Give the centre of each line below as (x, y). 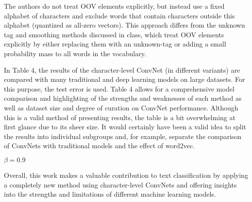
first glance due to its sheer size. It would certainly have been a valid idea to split (125, 127)
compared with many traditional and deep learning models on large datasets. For (125, 79)
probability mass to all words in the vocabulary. (75, 53)
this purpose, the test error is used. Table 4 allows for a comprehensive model (119, 88)
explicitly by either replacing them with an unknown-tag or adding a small (115, 44)
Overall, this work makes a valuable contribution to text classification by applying (126, 175)
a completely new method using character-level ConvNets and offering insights (120, 184)
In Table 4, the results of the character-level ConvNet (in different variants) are (122, 70)
